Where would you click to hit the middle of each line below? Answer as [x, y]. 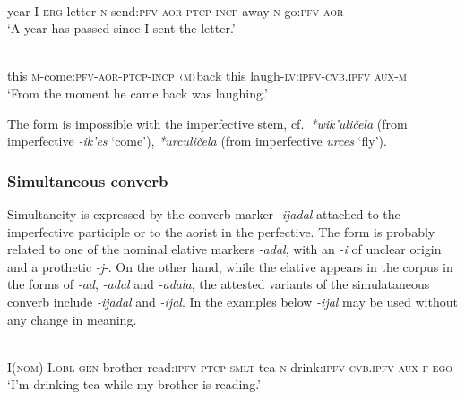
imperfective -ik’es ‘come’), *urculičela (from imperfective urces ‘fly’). [197, 141]
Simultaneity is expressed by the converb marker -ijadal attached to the [204, 213]
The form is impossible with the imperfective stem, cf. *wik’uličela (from [207, 123]
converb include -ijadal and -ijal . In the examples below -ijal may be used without [232, 301]
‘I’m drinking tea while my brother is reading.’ [134, 384]
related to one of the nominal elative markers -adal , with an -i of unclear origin [224, 249]
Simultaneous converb [88, 180]
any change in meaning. [72, 319]
